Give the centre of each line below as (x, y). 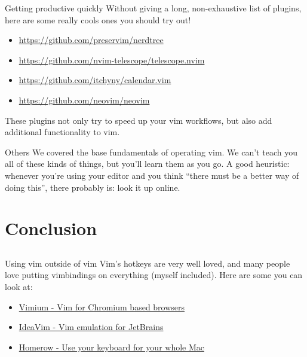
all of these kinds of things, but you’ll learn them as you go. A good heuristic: (147, 164)
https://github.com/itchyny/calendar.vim (95, 80)
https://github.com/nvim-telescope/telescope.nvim (112, 59)
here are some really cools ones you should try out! (98, 19)
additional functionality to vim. (62, 132)
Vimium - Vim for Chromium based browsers (102, 306)
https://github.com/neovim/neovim (84, 100)
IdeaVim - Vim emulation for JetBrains (91, 327)
